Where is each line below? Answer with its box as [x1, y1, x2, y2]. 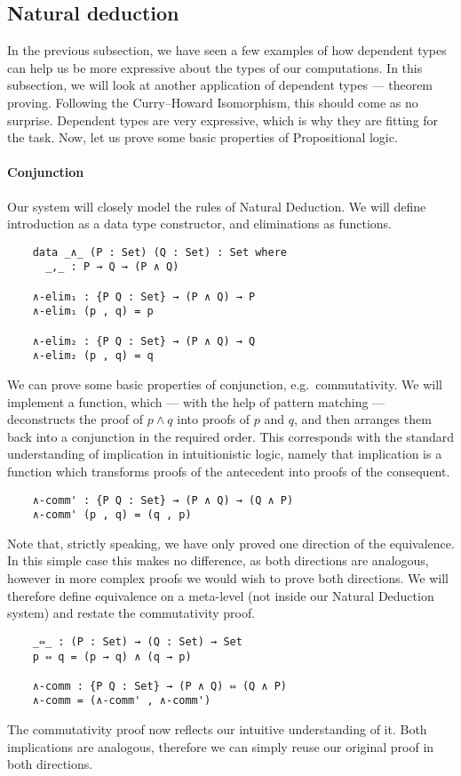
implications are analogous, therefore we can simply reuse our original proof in [7, 737, 434, 756]
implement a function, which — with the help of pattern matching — [7, 392, 385, 411]
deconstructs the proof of [7, 410, 144, 428]
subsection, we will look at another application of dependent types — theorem [7, 76, 433, 94]
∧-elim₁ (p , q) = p [32, 305, 154, 318]
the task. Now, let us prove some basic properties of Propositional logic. [7, 128, 398, 147]
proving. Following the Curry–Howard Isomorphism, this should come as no [7, 92, 418, 111]
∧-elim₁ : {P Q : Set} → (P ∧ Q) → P [32, 290, 256, 303]
